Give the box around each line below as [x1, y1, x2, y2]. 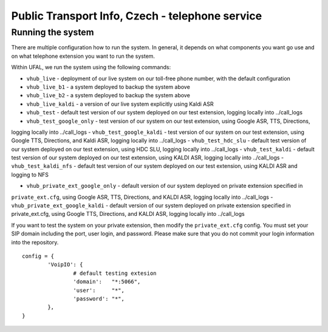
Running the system [11, 27, 94, 38]
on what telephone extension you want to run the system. [11, 52, 155, 60]
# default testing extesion [73, 269, 157, 277]
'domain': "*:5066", [73, 278, 141, 285]
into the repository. [11, 238, 59, 246]
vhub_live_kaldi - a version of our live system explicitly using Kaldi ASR [26, 100, 214, 108]
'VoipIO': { [47, 261, 83, 268]
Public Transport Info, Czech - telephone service [11, 9, 262, 22]
